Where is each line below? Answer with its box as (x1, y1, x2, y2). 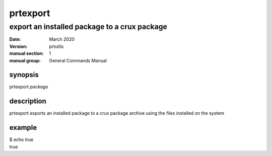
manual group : (9, 57, 41, 63)
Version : (9, 43, 28, 49)
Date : (9, 36, 21, 42)
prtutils (49, 43, 64, 49)
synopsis (9, 70, 39, 79)
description (9, 97, 46, 106)
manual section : (9, 50, 44, 56)
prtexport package (9, 84, 48, 90)
